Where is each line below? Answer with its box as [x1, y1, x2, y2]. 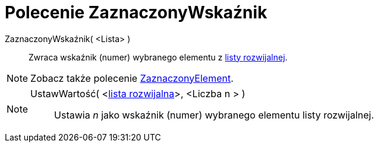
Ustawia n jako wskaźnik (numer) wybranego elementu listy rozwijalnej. [54, 108, 374, 121]
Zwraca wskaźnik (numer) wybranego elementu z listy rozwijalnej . [29, 52, 288, 62]
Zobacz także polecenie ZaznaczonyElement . [30, 72, 234, 84]
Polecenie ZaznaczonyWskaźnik [5, 2, 267, 23]
